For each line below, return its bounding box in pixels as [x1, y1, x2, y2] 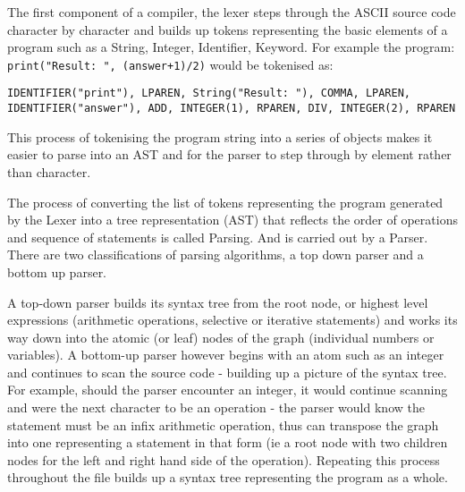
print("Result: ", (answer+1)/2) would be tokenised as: [7, 55, 334, 73]
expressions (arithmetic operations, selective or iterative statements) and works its [7, 310, 458, 329]
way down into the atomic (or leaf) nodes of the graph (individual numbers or [7, 327, 435, 346]
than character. [7, 162, 91, 181]
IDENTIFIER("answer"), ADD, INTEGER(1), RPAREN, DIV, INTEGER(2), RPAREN [7, 102, 456, 115]
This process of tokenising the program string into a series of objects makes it [7, 127, 433, 146]
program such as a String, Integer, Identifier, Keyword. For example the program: [7, 38, 455, 56]
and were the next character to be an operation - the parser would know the [7, 398, 425, 417]
